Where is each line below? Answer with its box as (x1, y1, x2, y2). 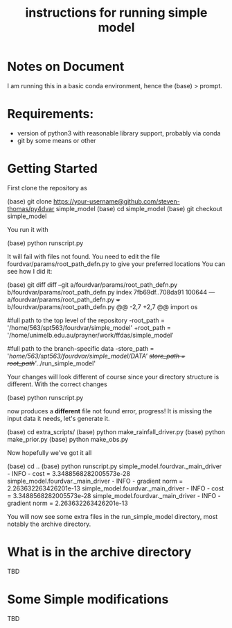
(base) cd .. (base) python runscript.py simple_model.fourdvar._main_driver (7, 462, 222, 470)
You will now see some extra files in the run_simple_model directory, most (7, 512, 218, 520)
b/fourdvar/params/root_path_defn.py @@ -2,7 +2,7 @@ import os (7, 302, 198, 311)
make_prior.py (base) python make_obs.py (7, 435, 129, 443)
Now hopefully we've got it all (7, 448, 92, 456)
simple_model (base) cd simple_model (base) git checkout (55, 204, 223, 213)
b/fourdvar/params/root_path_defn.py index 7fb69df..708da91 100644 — (7, 288, 215, 296)
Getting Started (7, 161, 98, 176)
